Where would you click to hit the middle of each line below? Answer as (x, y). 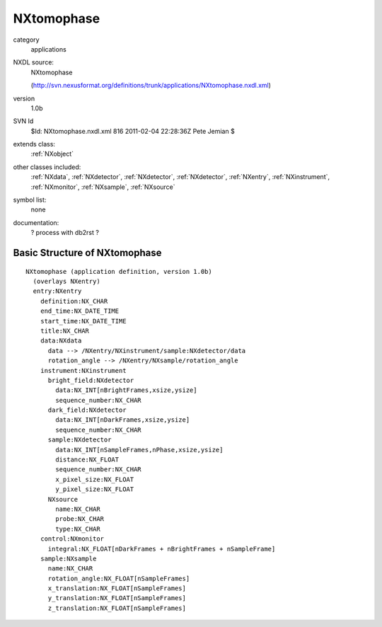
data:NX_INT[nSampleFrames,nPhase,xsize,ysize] (139, 450)
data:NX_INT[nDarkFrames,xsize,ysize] (123, 420)
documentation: (36, 222)
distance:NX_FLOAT (87, 460)
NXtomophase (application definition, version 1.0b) (119, 271)
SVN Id (23, 121)
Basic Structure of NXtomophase (87, 253)
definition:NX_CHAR (74, 301)
